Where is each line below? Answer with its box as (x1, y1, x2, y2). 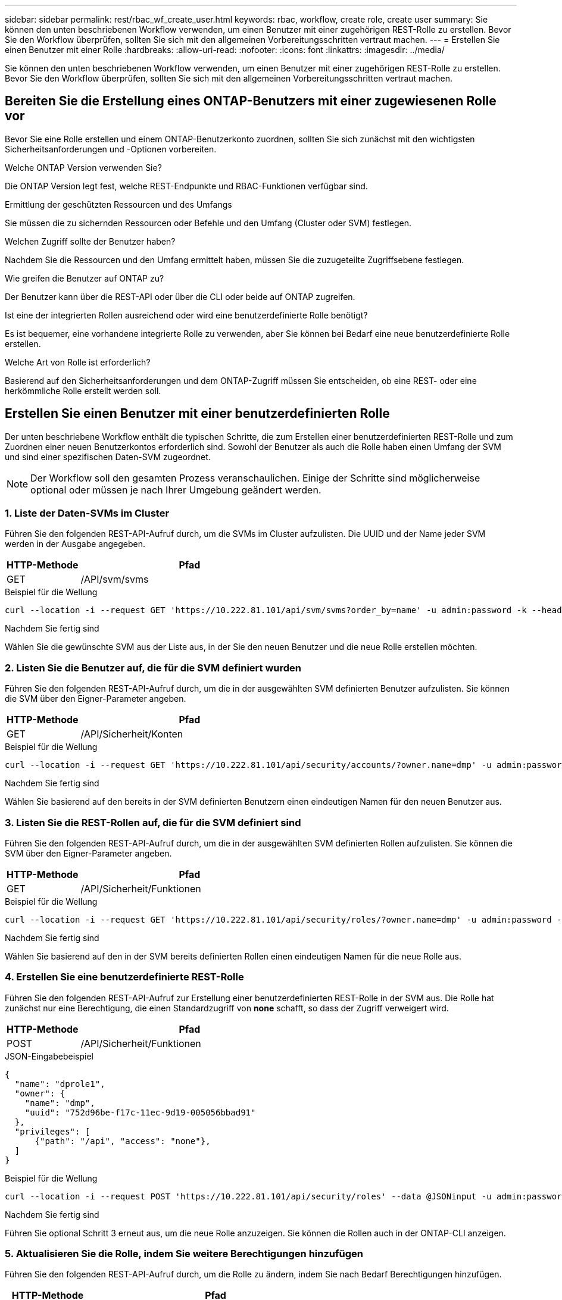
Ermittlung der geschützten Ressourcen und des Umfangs (5, 199, 232, 210)
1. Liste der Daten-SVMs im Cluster (5, 507, 170, 520)
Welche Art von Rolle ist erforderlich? (5, 357, 151, 367)
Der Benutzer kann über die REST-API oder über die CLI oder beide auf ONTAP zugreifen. (5, 291, 355, 302)
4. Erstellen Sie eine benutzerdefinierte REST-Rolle (5, 971, 244, 983)
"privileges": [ (14, 1126, 90, 1136)
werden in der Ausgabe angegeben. (5, 539, 146, 549)
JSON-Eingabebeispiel (5, 1051, 93, 1061)
